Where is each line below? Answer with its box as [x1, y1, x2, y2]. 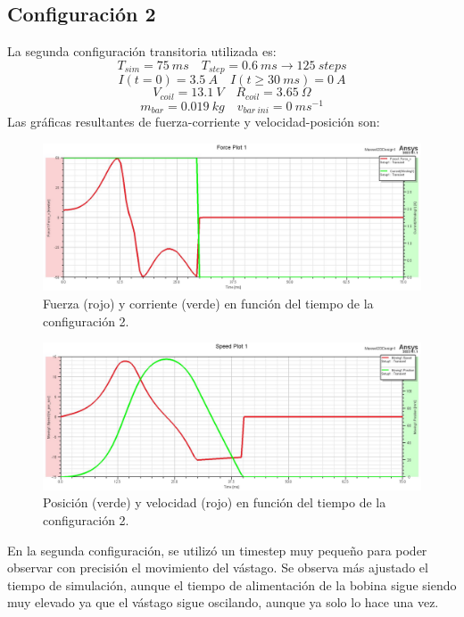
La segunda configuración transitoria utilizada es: [7, 42, 277, 61]
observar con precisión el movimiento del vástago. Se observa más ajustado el [7, 558, 428, 577]
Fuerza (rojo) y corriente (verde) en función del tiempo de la [43, 294, 374, 313]
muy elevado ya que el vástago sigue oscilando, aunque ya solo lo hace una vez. [7, 593, 439, 612]
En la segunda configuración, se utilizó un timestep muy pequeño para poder [7, 540, 427, 559]
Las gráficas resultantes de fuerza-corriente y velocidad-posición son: [7, 112, 380, 131]
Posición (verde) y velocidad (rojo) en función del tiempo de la [43, 493, 386, 512]
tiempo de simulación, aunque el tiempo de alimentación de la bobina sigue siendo [7, 575, 457, 594]
